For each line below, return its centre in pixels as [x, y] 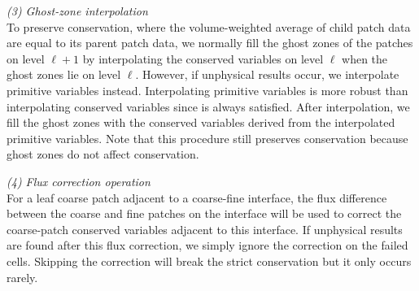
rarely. [22, 277]
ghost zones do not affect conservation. [103, 154]
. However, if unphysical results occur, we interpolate [267, 74]
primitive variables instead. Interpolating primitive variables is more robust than [207, 90]
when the [365, 58]
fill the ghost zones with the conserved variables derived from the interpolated [201, 122]
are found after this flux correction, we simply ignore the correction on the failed [207, 245]
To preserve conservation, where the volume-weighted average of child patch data [209, 26]
